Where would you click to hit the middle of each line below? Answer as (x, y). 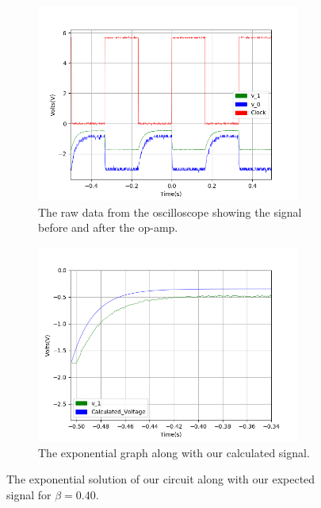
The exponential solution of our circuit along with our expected (161, 479)
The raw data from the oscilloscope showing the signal (170, 212)
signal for (29, 494)
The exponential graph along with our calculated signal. (174, 452)
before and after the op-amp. (108, 227)
